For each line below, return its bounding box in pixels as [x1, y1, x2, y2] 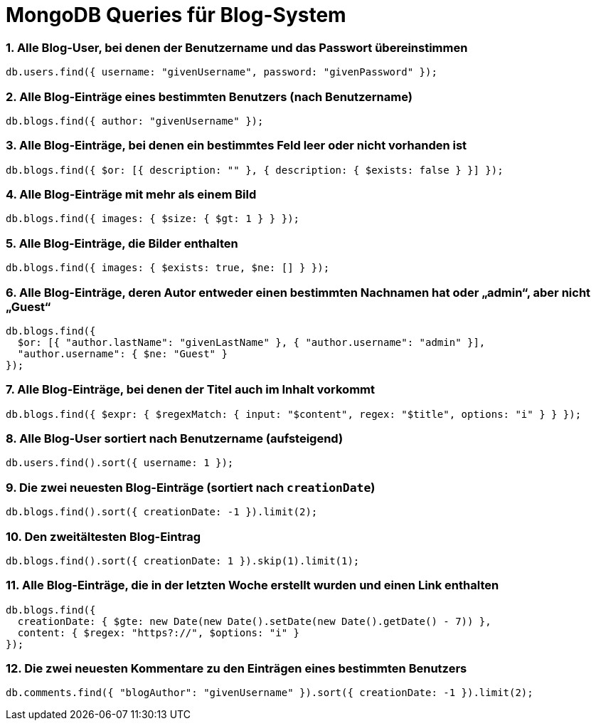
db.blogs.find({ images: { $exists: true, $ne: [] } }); [6, 262, 330, 274]
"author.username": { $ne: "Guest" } [17, 347, 228, 359]
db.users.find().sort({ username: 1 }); [6, 457, 234, 469]
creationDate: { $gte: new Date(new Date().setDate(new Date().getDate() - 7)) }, [17, 615, 491, 627]
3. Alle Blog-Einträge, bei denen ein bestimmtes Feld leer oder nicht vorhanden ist [6, 138, 467, 153]
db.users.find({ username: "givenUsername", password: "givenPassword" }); [6, 66, 437, 78]
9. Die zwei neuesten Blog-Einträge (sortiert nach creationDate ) [6, 480, 376, 495]
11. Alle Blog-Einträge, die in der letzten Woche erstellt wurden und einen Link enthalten [6, 578, 499, 593]
